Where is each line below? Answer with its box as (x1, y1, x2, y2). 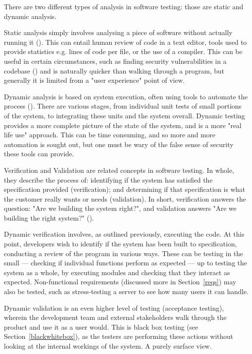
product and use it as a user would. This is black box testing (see (4, 321, 198, 332)
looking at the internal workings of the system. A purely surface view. (4, 341, 212, 351)
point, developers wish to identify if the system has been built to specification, (4, 239, 237, 249)
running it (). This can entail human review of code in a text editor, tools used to (4, 37, 247, 47)
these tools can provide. (4, 149, 74, 159)
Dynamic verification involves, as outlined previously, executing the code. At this (4, 229, 245, 239)
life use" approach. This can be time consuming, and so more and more (4, 130, 216, 140)
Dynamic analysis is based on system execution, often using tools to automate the (4, 91, 248, 101)
